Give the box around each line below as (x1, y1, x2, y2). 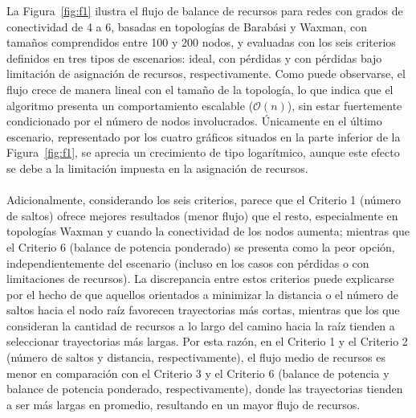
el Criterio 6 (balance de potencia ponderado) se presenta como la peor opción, (6, 238, 395, 255)
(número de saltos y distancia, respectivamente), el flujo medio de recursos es (6, 349, 385, 366)
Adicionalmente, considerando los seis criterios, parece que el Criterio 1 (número (6, 191, 402, 208)
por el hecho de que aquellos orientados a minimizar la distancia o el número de (6, 285, 399, 302)
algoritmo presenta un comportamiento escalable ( (6, 96, 254, 113)
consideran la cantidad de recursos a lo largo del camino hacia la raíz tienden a (6, 317, 395, 334)
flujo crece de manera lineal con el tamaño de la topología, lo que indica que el (6, 80, 394, 97)
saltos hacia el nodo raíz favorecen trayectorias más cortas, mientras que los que (6, 301, 400, 318)
